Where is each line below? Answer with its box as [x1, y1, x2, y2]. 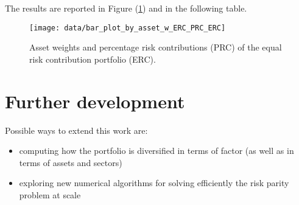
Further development [5, 88, 185, 113]
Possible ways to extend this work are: [5, 123, 148, 136]
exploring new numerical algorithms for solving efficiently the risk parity [19, 176, 289, 189]
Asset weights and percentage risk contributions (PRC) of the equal [29, 41, 282, 54]
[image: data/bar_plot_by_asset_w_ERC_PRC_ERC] [29, 23, 226, 32]
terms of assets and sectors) [19, 156, 122, 169]
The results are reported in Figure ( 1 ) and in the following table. [5, 2, 247, 14]
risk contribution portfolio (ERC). [29, 52, 156, 65]
